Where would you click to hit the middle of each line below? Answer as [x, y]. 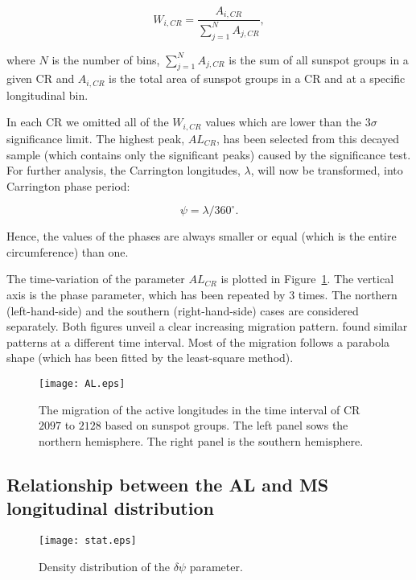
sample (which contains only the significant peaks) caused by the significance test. [209, 154]
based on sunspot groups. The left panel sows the [227, 425]
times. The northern [348, 295]
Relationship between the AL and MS [168, 484]
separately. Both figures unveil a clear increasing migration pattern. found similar [207, 326]
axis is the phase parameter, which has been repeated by [146, 295]
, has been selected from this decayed [308, 138]
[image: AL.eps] [82, 384]
